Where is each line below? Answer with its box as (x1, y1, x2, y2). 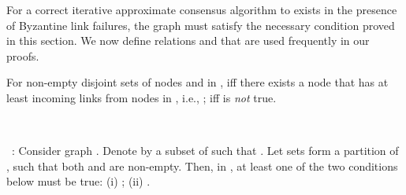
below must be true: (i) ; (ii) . (6, 173, 151, 189)
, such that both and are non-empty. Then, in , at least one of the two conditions (6, 157, 398, 174)
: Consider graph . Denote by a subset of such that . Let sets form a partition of (11, 142, 399, 159)
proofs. (6, 47, 39, 64)
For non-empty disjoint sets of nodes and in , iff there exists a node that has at (6, 74, 389, 90)
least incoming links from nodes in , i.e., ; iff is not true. (6, 89, 277, 105)
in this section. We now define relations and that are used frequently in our (6, 32, 370, 49)
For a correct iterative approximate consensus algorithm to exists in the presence (6, 2, 397, 17)
